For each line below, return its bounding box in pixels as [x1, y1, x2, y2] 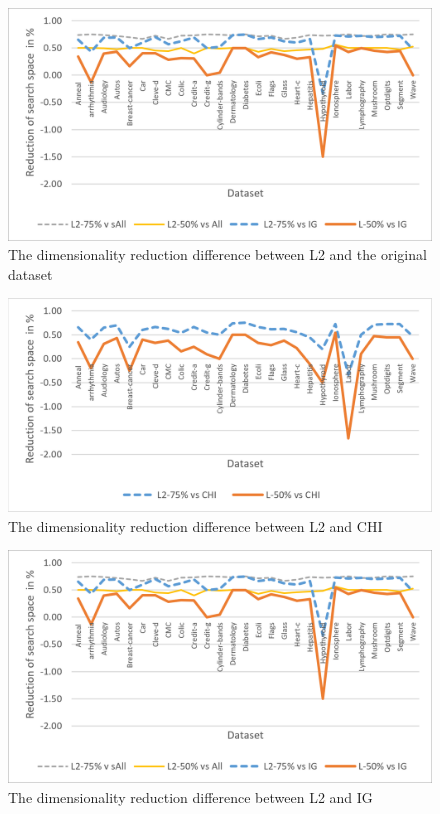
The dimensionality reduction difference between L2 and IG [8, 786, 373, 807]
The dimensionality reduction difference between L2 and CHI [8, 515, 383, 536]
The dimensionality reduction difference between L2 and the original [8, 244, 427, 265]
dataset [8, 263, 53, 284]
